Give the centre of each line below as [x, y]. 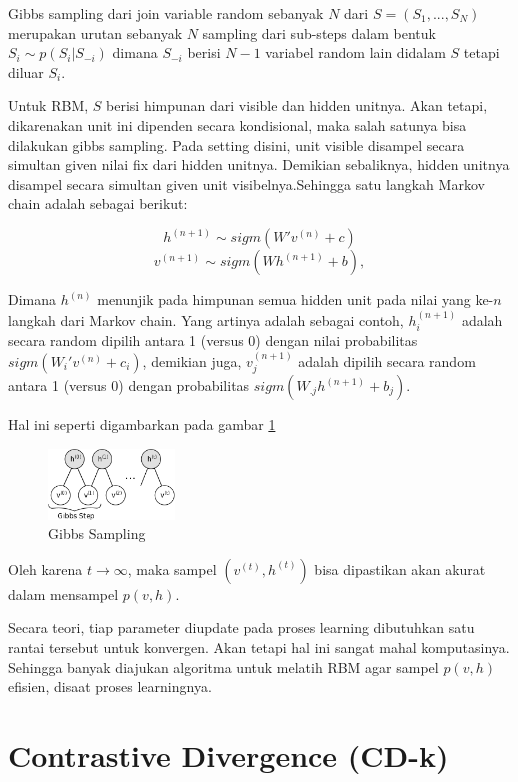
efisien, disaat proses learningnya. [110, 686]
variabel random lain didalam [355, 52]
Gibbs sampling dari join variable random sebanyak [166, 13]
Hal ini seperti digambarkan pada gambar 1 [142, 424]
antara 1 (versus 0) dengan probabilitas [129, 385]
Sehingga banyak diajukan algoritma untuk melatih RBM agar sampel [223, 666]
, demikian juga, [192, 360]
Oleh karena [45, 568]
